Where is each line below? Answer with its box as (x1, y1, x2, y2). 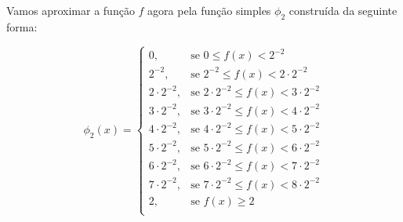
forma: (6, 18, 38, 35)
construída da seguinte (289, 2, 398, 18)
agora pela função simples (147, 2, 271, 18)
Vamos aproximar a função (6, 2, 135, 18)
